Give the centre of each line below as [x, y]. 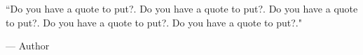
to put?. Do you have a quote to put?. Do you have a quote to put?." [154, 22]
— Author [28, 46]
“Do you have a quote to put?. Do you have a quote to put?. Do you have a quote [182, 8]
